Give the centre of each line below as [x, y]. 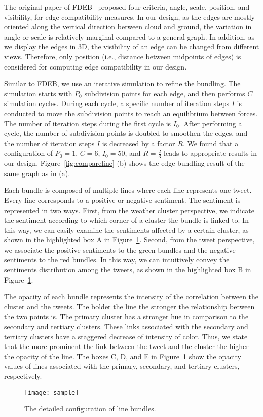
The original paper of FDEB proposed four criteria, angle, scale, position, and [127, 7]
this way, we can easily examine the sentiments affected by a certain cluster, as [126, 230]
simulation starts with [38, 93]
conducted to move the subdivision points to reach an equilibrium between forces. [131, 113]
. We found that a [211, 143]
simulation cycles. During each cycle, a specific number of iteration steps [117, 103]
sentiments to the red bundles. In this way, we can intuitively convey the [117, 259]
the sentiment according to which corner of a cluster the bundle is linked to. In [126, 220]
